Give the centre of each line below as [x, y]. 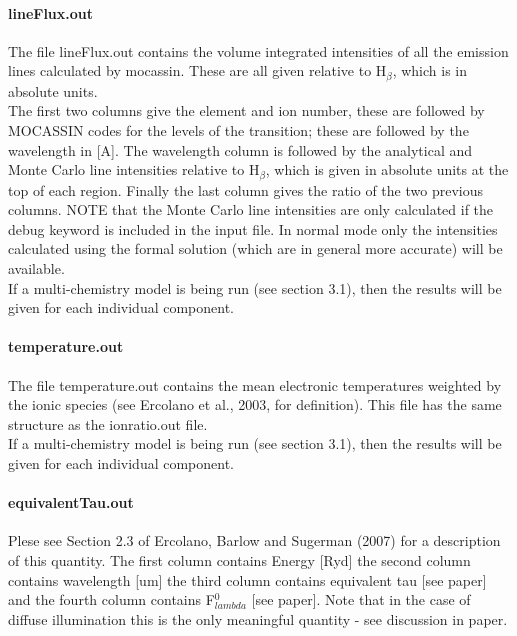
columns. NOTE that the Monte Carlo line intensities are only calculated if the [251, 209]
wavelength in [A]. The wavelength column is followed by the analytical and [240, 149]
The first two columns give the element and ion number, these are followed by [246, 110]
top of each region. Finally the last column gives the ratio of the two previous [245, 189]
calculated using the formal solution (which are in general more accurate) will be [255, 248]
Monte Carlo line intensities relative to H [134, 169]
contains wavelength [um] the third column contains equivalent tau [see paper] [247, 579]
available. [36, 268]
